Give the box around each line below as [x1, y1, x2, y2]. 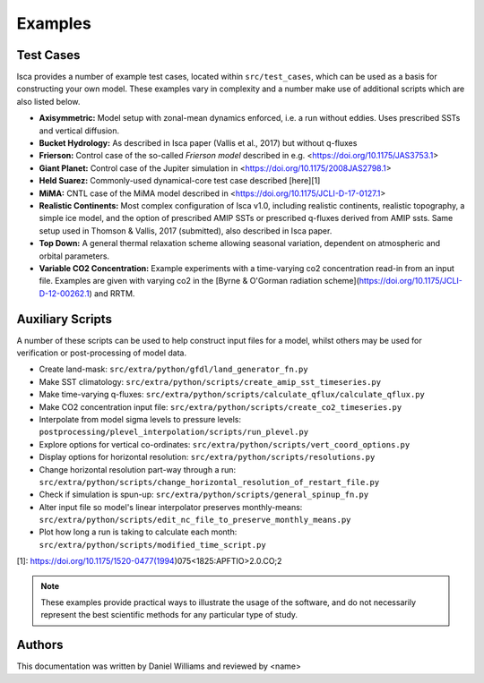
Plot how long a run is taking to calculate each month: [39, 526, 238, 537]
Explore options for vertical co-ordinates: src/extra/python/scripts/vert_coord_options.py [39, 439, 411, 449]
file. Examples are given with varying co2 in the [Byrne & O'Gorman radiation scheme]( [39, 276, 360, 286]
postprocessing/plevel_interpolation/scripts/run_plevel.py [39, 427, 309, 438]
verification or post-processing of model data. [16, 347, 187, 358]
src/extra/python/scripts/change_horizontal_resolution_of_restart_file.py [39, 477, 380, 487]
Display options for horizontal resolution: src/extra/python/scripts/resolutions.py [39, 452, 376, 463]
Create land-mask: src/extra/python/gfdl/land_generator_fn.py [39, 363, 308, 375]
